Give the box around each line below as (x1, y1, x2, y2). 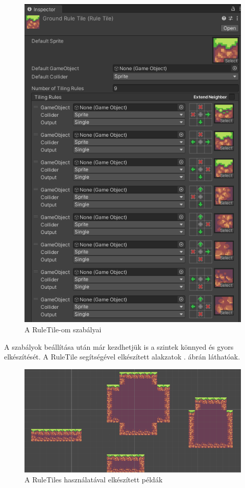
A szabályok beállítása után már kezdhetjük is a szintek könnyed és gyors (4, 341, 234, 352)
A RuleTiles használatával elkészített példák (24, 474, 163, 485)
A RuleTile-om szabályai (24, 324, 102, 334)
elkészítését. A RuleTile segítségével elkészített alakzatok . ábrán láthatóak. (4, 351, 240, 362)
